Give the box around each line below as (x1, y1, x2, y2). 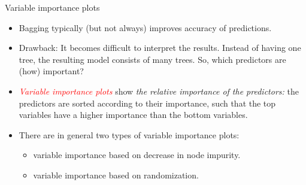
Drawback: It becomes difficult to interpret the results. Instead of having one (19, 41, 301, 54)
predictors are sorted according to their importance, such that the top (19, 96, 276, 109)
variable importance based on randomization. (33, 168, 199, 181)
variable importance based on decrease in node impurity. (33, 148, 241, 161)
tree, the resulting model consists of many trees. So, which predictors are (19, 53, 286, 65)
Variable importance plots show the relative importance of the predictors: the (19, 84, 299, 97)
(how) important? (19, 65, 84, 77)
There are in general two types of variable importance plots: (19, 128, 240, 141)
